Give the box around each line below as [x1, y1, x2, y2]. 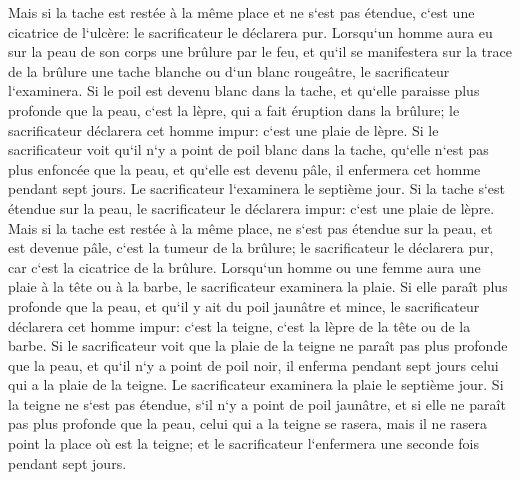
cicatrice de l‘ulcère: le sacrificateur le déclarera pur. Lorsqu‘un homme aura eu [8, 21, 493, 42]
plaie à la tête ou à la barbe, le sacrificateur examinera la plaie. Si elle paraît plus [8, 276, 508, 297]
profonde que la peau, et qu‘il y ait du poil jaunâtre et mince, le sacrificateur [8, 295, 480, 316]
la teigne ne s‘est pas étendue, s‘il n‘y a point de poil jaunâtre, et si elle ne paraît [8, 393, 506, 414]
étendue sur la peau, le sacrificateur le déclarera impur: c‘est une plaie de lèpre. [8, 197, 495, 218]
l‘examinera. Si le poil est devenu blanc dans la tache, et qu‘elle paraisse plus [8, 80, 480, 101]
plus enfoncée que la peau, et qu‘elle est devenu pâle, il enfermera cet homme [8, 158, 481, 179]
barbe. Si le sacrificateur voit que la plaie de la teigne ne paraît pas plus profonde [8, 335, 508, 356]
